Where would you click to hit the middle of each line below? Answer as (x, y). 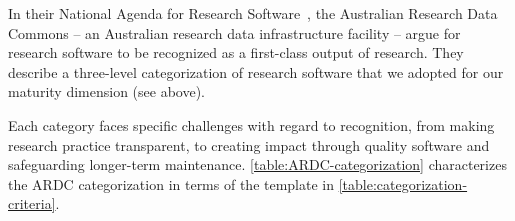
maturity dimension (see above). (106, 91)
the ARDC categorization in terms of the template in (171, 183)
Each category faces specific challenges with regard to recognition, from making (251, 124)
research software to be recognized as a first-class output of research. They (236, 52)
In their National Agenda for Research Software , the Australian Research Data (253, 13)
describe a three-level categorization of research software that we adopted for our (256, 71)
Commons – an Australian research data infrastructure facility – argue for (234, 32)
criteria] (32, 203)
